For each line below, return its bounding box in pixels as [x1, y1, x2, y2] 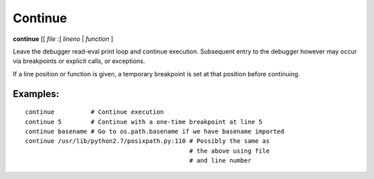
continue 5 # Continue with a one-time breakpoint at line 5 [25, 118, 262, 126]
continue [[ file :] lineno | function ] [12, 35, 114, 43]
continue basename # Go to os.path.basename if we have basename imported [25, 127, 285, 135]
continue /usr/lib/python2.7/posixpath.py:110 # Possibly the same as [25, 137, 270, 145]
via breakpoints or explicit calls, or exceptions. [12, 57, 145, 65]
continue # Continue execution [25, 108, 164, 116]
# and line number [189, 157, 252, 164]
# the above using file [189, 146, 270, 155]
